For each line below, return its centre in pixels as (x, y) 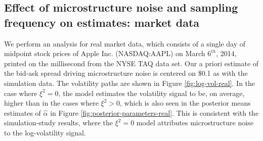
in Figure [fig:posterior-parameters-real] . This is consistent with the (155, 112)
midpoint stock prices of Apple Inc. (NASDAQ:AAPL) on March (105, 53)
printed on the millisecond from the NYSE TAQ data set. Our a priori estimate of (131, 63)
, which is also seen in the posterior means (185, 103)
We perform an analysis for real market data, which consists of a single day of (125, 43)
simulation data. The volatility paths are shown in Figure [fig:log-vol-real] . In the (130, 83)
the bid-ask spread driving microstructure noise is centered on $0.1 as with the (126, 73)
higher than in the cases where (51, 103)
